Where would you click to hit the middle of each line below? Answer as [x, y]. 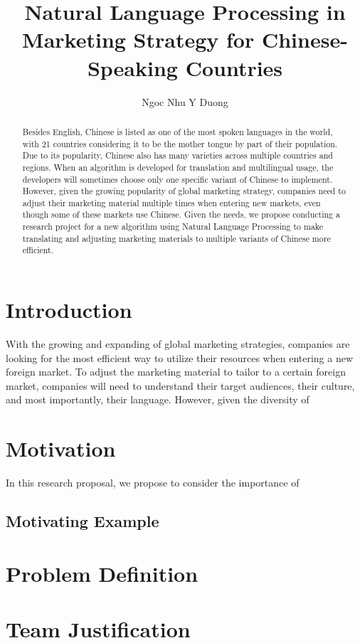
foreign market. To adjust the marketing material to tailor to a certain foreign [176, 372]
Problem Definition [102, 573]
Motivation [61, 448]
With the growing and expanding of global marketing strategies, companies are [178, 344]
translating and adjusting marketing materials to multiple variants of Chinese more [176, 238]
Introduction [69, 310]
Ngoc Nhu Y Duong [185, 101]
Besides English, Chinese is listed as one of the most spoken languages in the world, [178, 131]
